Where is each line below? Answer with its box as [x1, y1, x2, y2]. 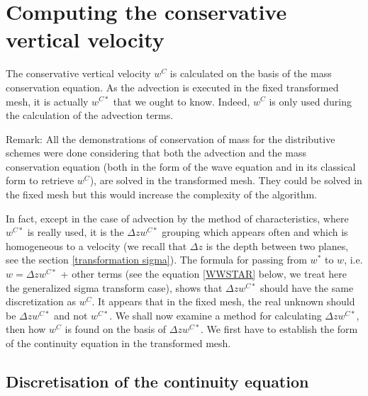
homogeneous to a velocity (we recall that [6, 238, 187, 253]
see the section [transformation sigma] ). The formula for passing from [6, 252, 307, 267]
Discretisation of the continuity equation [6, 370, 309, 392]
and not [53, 307, 88, 322]
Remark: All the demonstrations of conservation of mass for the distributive [6, 131, 335, 146]
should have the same [260, 280, 354, 295]
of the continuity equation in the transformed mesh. [6, 336, 231, 350]
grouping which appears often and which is [162, 225, 348, 239]
